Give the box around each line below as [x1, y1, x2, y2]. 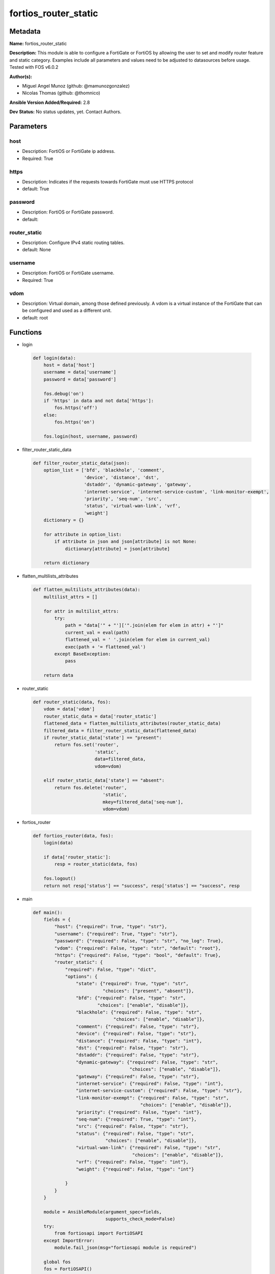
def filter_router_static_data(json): [33, 460, 130, 466]
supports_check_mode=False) [105, 1216, 176, 1222]
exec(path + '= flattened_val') [65, 644, 146, 650]
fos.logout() [43, 875, 76, 882]
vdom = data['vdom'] [43, 706, 95, 712]
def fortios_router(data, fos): [33, 833, 114, 838]
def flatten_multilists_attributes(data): [33, 587, 141, 593]
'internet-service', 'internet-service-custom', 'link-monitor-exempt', [84, 489, 269, 494]
